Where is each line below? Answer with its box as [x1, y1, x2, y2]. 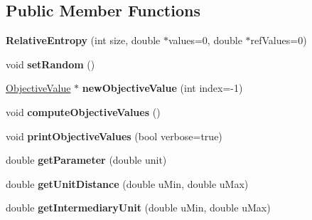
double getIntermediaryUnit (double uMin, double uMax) [6, 200, 271, 215]
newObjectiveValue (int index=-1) [82, 80, 243, 95]
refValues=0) [250, 33, 307, 48]
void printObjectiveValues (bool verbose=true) [6, 128, 222, 143]
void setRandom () [6, 56, 95, 71]
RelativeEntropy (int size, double [6, 33, 161, 48]
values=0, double [168, 33, 242, 48]
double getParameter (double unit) [6, 152, 167, 167]
